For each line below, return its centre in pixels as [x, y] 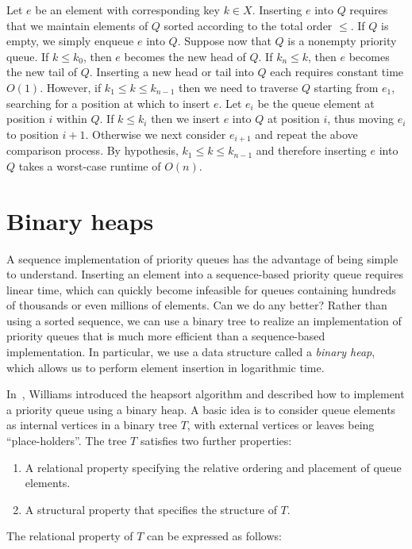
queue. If [28, 56]
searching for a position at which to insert [108, 103]
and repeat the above [306, 134]
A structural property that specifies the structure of [151, 509]
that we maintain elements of [77, 25]
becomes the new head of [185, 56]
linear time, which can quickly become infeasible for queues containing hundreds [201, 289]
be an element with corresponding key [127, 10]
